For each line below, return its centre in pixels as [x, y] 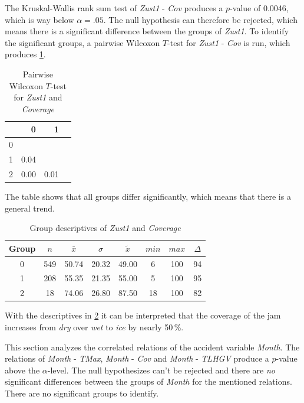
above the [22, 370]
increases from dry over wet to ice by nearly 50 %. [94, 326]
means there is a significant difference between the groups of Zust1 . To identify [147, 31]
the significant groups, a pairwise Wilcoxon [82, 42]
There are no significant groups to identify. [82, 393]
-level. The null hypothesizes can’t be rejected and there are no [161, 370]
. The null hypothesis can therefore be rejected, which [200, 19]
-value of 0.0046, [259, 8]
